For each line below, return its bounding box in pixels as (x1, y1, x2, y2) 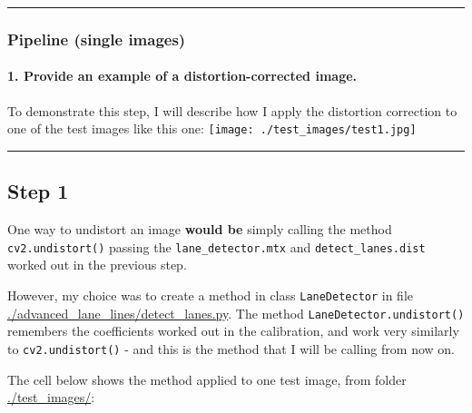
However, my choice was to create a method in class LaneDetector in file (7, 285, 414, 304)
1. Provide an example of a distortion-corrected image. (7, 66, 358, 85)
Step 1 (7, 177, 69, 205)
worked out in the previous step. (7, 255, 187, 274)
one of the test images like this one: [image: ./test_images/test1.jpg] (7, 119, 417, 138)
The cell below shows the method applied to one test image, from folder (7, 369, 407, 388)
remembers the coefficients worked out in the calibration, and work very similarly (7, 321, 459, 340)
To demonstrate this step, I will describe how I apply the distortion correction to (7, 101, 457, 120)
